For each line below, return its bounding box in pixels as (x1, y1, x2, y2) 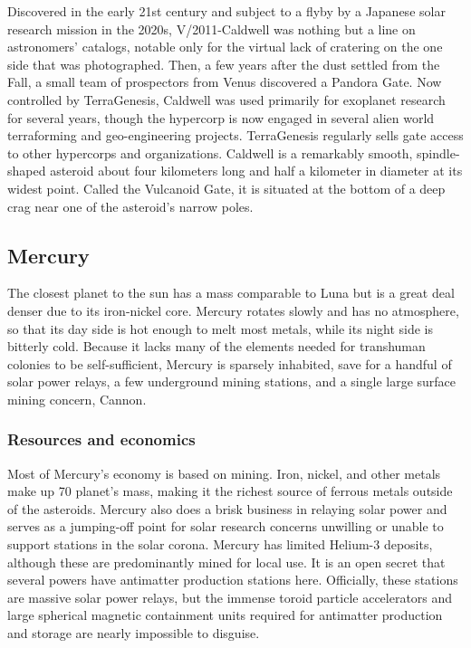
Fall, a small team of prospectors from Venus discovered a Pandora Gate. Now (7, 72, 442, 91)
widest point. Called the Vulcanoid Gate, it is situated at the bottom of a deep (7, 178, 446, 197)
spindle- (417, 143, 460, 162)
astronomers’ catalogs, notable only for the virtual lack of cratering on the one (7, 37, 443, 56)
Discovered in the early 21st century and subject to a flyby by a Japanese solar (7, 2, 446, 20)
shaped (7, 161, 46, 180)
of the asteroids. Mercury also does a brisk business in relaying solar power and (7, 499, 447, 518)
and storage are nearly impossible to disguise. (7, 624, 260, 643)
